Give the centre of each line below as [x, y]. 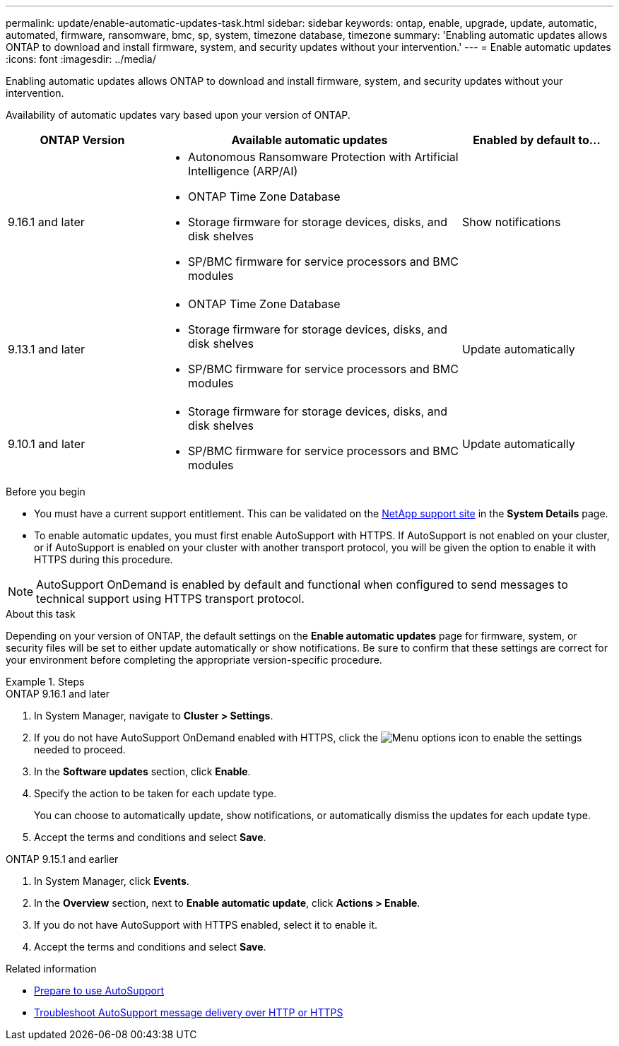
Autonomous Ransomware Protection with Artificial [323, 157]
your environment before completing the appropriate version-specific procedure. [194, 660]
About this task [41, 614]
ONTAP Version [82, 140]
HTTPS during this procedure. [104, 559]
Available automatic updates [309, 140]
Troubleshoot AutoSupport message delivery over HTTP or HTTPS [189, 1012]
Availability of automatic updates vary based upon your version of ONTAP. [178, 115]
